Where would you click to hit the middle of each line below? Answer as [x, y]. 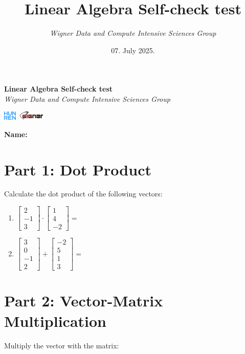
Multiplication [55, 320]
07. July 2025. [133, 50]
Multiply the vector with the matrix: [62, 345]
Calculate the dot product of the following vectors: [83, 194]
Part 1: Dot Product [78, 169]
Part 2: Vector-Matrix [84, 301]
